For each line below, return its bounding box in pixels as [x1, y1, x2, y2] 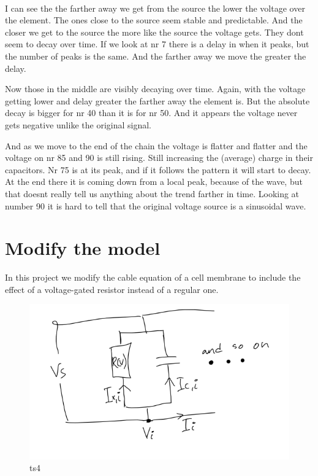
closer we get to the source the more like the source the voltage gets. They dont [5, 25, 304, 38]
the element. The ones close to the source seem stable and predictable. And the [5, 14, 303, 26]
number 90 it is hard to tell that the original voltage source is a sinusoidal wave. [5, 199, 306, 212]
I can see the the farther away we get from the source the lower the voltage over [5, 1, 305, 14]
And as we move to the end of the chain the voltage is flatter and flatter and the [5, 139, 308, 152]
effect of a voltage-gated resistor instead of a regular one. [5, 283, 219, 295]
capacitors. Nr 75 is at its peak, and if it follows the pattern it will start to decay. [5, 163, 311, 176]
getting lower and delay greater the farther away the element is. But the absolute [5, 94, 310, 107]
